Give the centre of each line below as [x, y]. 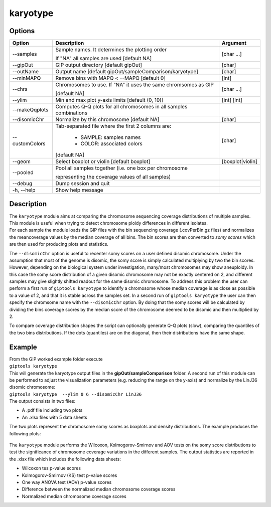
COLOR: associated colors [111, 144]
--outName [26, 72]
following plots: [25, 433]
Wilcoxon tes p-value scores [51, 468]
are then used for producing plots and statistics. [59, 244]
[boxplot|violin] [240, 161]
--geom [22, 161]
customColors [29, 144]
